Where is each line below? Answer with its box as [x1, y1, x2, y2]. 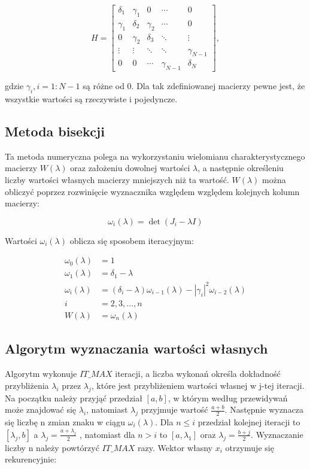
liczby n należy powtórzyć [5, 441, 99, 453]
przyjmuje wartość [141, 403, 208, 416]
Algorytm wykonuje [5, 367, 77, 380]
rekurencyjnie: [5, 453, 57, 465]
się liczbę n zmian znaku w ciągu [5, 415, 126, 428]
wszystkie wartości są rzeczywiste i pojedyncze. [5, 92, 178, 105]
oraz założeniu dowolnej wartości [70, 162, 190, 174]
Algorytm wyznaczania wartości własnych [5, 339, 268, 358]
